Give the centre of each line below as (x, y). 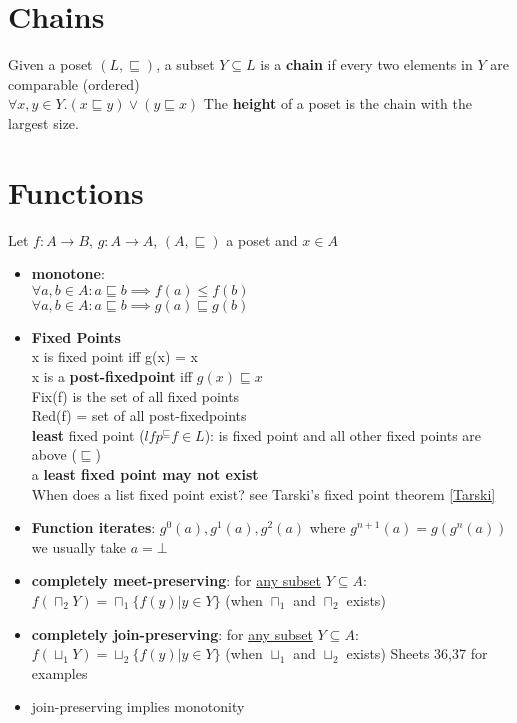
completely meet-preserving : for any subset (176, 580)
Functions (76, 191)
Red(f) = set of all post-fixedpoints (139, 415)
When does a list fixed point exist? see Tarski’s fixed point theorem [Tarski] (263, 493)
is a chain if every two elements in (366, 64)
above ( (54, 454)
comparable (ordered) (74, 83)
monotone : (68, 273)
